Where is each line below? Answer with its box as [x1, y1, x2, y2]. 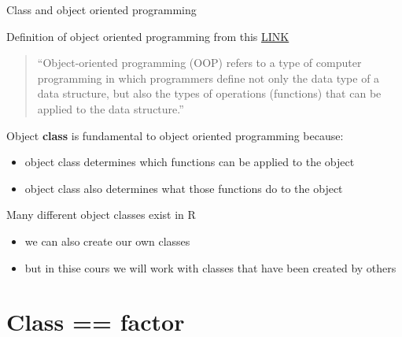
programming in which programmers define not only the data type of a [37, 69, 380, 86]
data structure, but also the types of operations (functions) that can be [37, 85, 382, 102]
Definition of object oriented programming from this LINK [6, 28, 290, 44]
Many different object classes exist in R [6, 206, 196, 223]
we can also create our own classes [24, 232, 190, 249]
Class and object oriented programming [6, 2, 197, 17]
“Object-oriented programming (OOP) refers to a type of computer [37, 54, 362, 71]
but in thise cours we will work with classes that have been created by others [24, 259, 396, 276]
